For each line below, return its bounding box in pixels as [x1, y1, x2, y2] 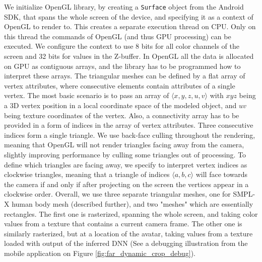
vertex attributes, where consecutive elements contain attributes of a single [4, 80, 235, 91]
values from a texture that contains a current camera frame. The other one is [4, 218, 242, 229]
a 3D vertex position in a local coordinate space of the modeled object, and [4, 100, 237, 110]
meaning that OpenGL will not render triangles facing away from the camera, [4, 139, 244, 150]
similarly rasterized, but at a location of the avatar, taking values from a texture [4, 228, 253, 238]
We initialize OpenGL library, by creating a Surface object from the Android [4, 2, 244, 12]
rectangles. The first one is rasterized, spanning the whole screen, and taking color [4, 208, 258, 219]
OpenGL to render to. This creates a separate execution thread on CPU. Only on [4, 21, 256, 32]
